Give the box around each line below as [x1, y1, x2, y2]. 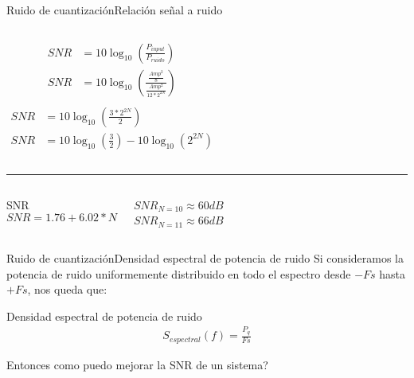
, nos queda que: [27, 281, 107, 298]
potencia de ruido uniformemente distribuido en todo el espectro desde [6, 265, 351, 282]
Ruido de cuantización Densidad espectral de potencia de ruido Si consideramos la [6, 249, 404, 266]
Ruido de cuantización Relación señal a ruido [6, 2, 223, 18]
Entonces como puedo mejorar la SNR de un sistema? [6, 356, 268, 372]
